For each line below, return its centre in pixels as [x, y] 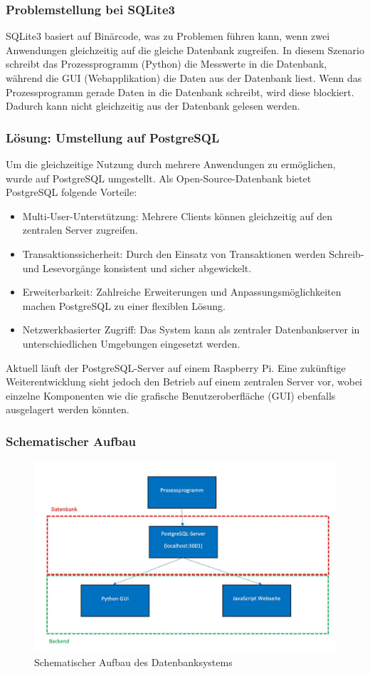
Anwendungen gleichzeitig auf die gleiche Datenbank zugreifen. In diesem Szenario [185, 50]
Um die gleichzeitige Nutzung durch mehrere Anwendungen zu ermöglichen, [171, 164]
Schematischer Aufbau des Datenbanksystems [133, 662]
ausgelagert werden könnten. [68, 409]
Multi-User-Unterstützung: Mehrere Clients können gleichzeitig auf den [177, 216]
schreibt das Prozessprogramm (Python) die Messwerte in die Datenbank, [166, 64]
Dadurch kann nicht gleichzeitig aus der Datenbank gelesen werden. [153, 106]
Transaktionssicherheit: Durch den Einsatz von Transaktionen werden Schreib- [193, 253]
